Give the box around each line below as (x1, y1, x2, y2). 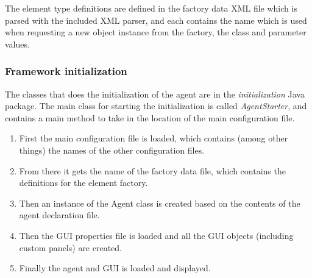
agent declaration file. (19, 208, 100, 221)
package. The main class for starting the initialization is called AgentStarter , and (5, 99, 307, 112)
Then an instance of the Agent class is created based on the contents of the (19, 196, 300, 209)
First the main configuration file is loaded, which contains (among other (19, 132, 288, 144)
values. (5, 37, 30, 50)
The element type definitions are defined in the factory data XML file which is (5, 2, 297, 14)
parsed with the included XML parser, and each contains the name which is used (5, 13, 307, 26)
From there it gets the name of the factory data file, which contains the (19, 164, 286, 177)
